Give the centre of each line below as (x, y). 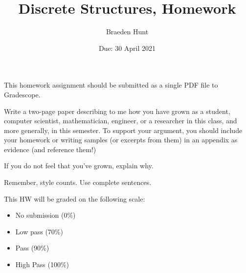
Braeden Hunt (127, 32)
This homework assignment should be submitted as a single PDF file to (111, 85)
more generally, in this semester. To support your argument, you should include (123, 130)
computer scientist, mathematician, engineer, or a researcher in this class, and (121, 121)
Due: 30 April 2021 (127, 48)
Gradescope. (22, 94)
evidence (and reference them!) (50, 149)
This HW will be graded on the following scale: (75, 198)
